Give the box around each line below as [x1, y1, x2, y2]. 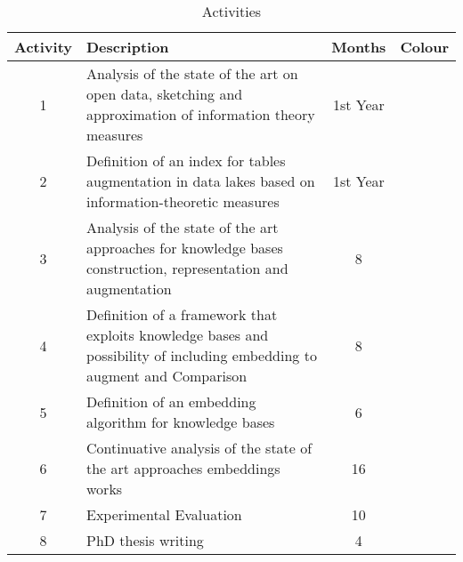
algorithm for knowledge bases [86, 412, 275, 432]
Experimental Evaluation [86, 504, 242, 525]
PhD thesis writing [86, 530, 204, 550]
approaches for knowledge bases [86, 237, 283, 258]
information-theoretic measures [86, 191, 280, 212]
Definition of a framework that [86, 304, 278, 325]
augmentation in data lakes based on [86, 171, 315, 191]
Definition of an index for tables [86, 150, 286, 171]
